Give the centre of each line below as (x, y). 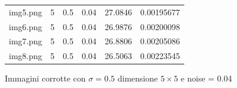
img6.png (26, 26)
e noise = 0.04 (206, 78)
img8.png (26, 56)
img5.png (26, 12)
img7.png (26, 41)
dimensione (138, 78)
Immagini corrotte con (45, 78)
